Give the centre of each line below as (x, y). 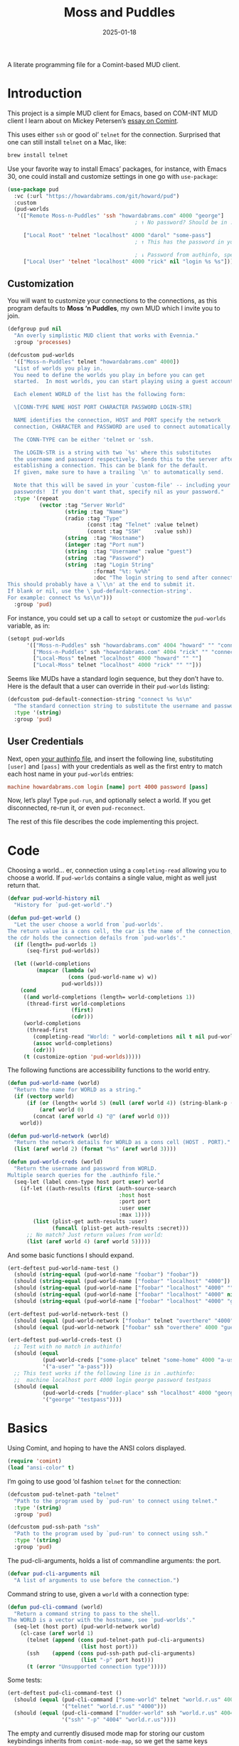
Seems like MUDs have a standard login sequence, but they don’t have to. (116, 679)
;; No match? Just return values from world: (95, 1235)
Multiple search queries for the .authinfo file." (84, 1175)
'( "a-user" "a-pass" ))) (78, 1366)
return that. (24, 885)
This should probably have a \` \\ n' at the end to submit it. (101, 585)
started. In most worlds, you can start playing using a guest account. (125, 382)
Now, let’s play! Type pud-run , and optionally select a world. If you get (109, 800)
